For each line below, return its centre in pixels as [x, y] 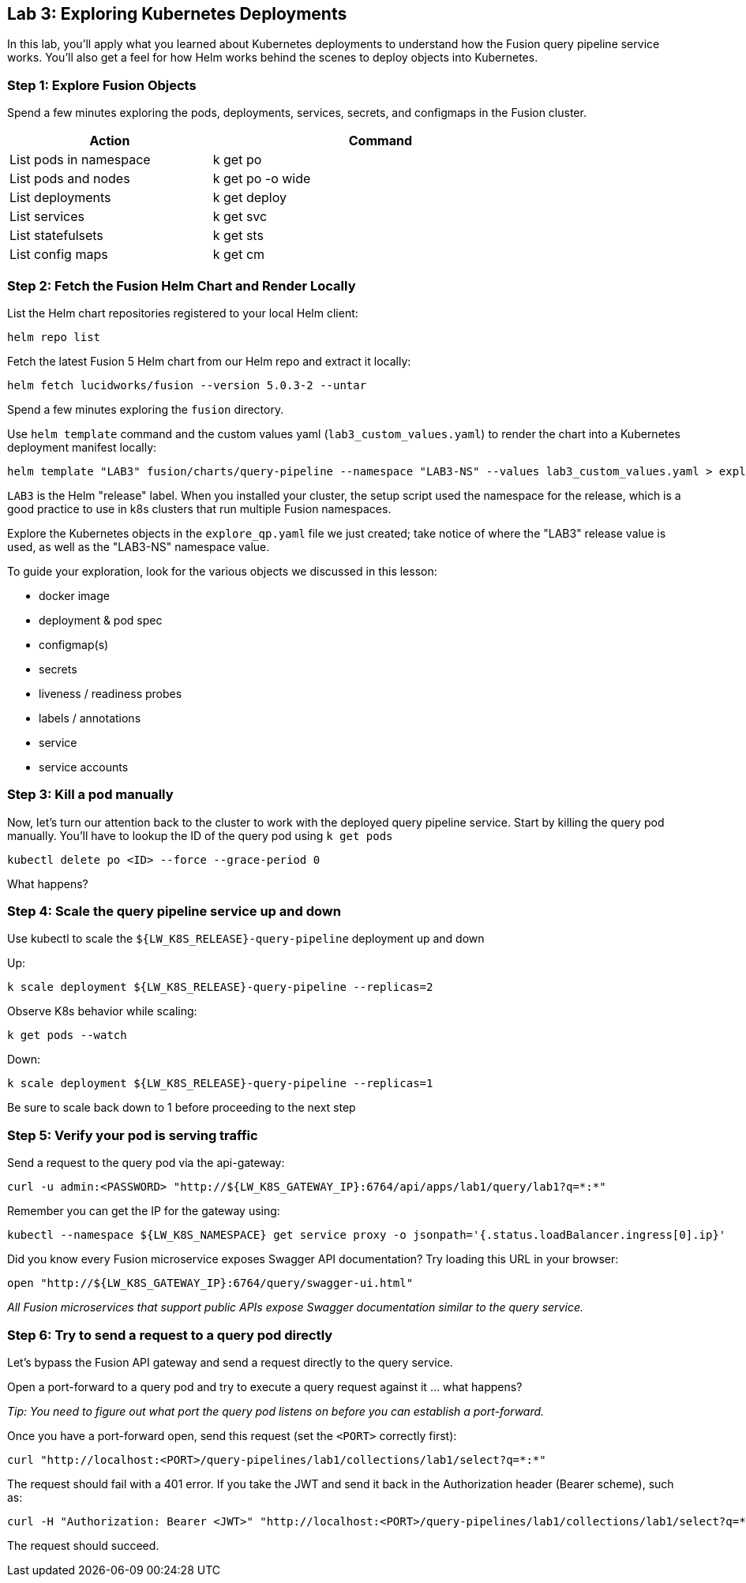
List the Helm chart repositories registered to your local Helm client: [183, 313]
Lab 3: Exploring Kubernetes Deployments [177, 14]
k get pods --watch [67, 1035]
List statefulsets [56, 236]
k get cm [239, 255]
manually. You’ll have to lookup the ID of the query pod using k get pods [200, 835]
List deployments [60, 198]
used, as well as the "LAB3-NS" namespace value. [139, 546]
